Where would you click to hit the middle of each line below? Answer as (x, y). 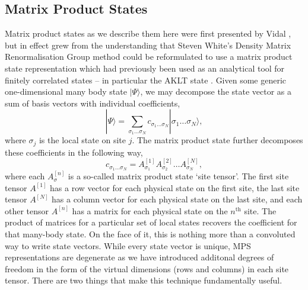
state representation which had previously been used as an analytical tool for (145, 68)
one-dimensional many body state (66, 91)
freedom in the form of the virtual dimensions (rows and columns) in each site (147, 268)
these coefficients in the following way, (74, 152)
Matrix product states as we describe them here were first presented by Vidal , (148, 33)
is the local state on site (82, 140)
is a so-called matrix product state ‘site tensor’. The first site (178, 176)
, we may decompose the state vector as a (216, 91)
